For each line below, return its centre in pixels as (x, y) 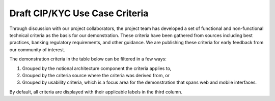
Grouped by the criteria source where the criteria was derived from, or (96, 75)
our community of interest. (37, 49)
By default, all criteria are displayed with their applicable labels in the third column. (96, 92)
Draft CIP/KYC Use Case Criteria (79, 13)
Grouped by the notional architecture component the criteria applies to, (97, 68)
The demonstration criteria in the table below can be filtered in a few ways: (88, 59)
